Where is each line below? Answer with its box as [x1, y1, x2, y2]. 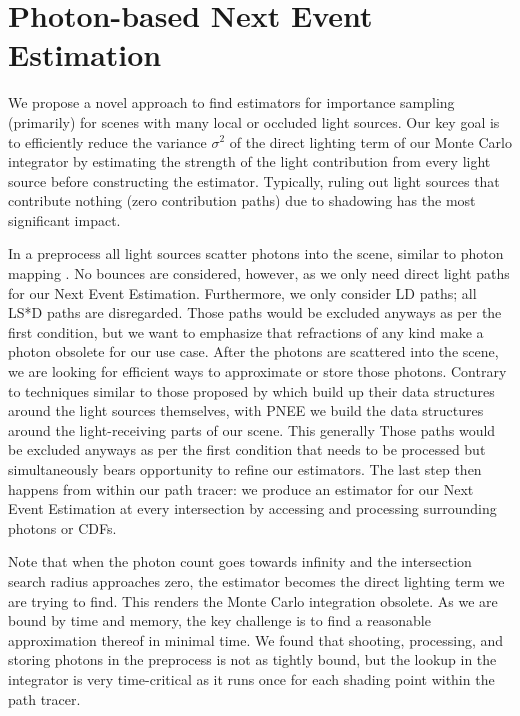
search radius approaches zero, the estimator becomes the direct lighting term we [8, 570, 505, 591]
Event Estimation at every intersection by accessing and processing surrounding [8, 498, 497, 519]
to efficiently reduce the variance [8, 131, 207, 152]
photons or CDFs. [8, 517, 117, 538]
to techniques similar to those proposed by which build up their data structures [8, 380, 495, 401]
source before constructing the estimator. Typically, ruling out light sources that [8, 170, 500, 191]
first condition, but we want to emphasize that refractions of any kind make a [8, 321, 484, 342]
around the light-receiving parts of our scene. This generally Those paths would [8, 419, 496, 440]
